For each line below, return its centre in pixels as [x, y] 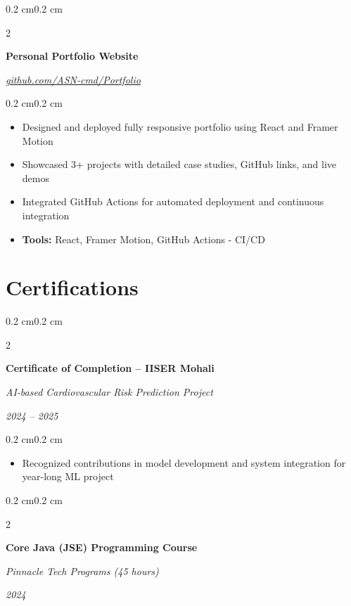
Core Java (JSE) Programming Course [102, 547]
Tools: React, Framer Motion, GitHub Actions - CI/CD [143, 239]
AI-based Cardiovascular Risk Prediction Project [109, 392]
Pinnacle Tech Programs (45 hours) [82, 570]
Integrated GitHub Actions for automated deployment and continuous [173, 201]
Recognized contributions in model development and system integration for [184, 462]
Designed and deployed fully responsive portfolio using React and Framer [180, 126]
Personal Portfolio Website [72, 56]
